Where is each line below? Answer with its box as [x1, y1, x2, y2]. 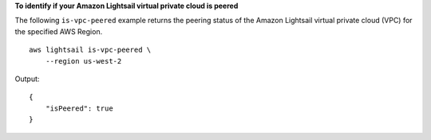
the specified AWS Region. [14, 26, 103, 36]
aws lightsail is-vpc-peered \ [29, 45, 152, 55]
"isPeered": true [45, 103, 113, 113]
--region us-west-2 [45, 56, 122, 65]
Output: [14, 74, 40, 84]
